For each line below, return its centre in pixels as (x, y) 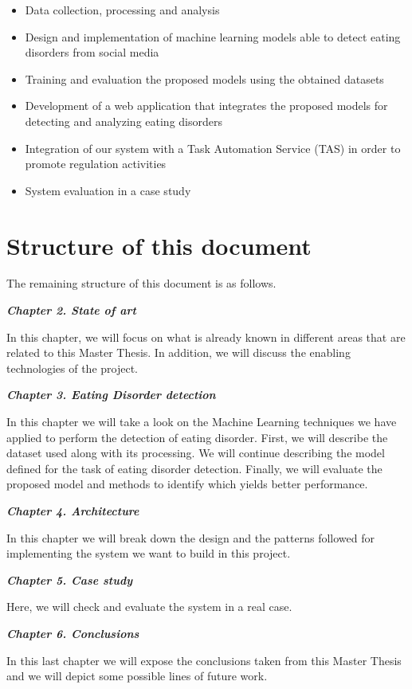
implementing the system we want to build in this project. (149, 553)
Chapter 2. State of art (71, 310)
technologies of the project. (73, 368)
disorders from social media (92, 52)
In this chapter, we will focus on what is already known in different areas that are (206, 337)
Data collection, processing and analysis (122, 10)
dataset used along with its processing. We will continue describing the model (196, 453)
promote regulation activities (96, 164)
